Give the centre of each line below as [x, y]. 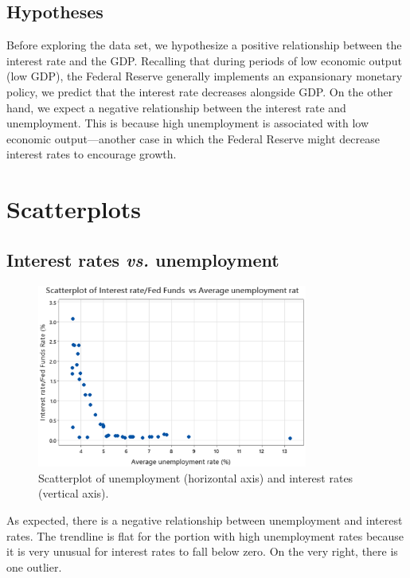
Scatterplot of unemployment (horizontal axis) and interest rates [196, 477]
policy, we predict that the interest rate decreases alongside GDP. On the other [200, 91]
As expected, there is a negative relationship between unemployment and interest [205, 520]
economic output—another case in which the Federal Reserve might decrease [193, 138]
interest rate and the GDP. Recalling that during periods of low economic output [204, 60]
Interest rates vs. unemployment [143, 259]
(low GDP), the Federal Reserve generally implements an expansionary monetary [205, 76]
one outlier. [34, 566]
